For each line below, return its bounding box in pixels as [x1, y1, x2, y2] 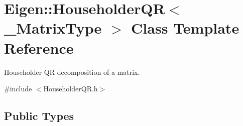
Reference [4, 37, 74, 58]
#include [4, 83, 32, 94]
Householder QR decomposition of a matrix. [4, 66, 140, 77]
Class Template [131, 18, 239, 38]
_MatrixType [4, 18, 102, 38]
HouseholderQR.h [43, 83, 98, 94]
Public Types [4, 108, 74, 123]
